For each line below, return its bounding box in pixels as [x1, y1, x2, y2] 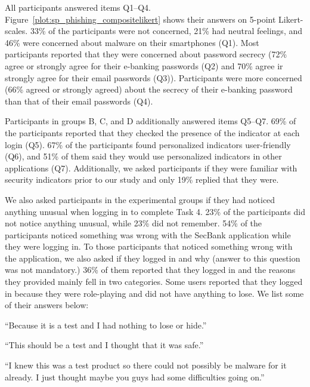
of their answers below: [5, 299, 89, 311]
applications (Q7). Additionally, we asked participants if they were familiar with [5, 161, 297, 174]
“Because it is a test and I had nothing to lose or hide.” [5, 318, 207, 331]
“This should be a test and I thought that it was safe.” [5, 339, 204, 351]
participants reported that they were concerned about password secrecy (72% [5, 48, 287, 60]
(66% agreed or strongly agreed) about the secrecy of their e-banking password [5, 83, 293, 96]
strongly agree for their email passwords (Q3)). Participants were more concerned [5, 71, 302, 84]
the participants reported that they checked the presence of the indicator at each [5, 126, 300, 139]
